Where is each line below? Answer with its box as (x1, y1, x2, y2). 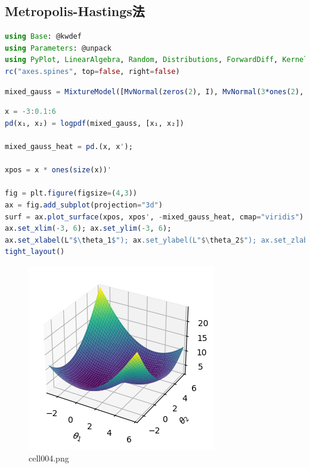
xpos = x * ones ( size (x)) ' (5, 166, 112, 175)
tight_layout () (5, 247, 65, 256)
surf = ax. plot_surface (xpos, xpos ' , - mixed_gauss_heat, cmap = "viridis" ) (5, 212, 304, 221)
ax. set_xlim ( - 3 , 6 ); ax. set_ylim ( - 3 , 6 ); (5, 224, 172, 233)
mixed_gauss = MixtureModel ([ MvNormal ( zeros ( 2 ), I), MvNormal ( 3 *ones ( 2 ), (5, 87, 304, 96)
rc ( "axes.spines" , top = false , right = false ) (5, 67, 180, 76)
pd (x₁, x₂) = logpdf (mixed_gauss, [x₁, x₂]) (5, 119, 184, 128)
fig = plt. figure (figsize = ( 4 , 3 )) (5, 189, 138, 198)
